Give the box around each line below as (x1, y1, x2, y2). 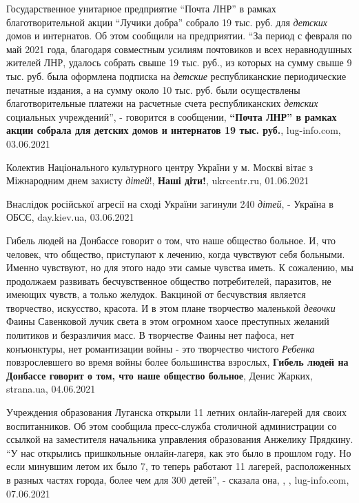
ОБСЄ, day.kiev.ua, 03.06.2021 (6, 210, 134, 224)
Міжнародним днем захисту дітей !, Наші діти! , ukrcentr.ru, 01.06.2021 (6, 173, 309, 188)
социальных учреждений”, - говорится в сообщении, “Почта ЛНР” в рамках (6, 109, 337, 124)
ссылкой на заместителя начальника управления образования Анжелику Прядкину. (6, 432, 353, 446)
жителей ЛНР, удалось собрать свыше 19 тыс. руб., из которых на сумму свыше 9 (6, 55, 352, 70)
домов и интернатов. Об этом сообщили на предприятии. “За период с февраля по (6, 28, 352, 43)
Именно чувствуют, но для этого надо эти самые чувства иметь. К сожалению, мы (6, 260, 353, 275)
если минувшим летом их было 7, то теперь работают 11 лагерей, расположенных (6, 459, 351, 473)
